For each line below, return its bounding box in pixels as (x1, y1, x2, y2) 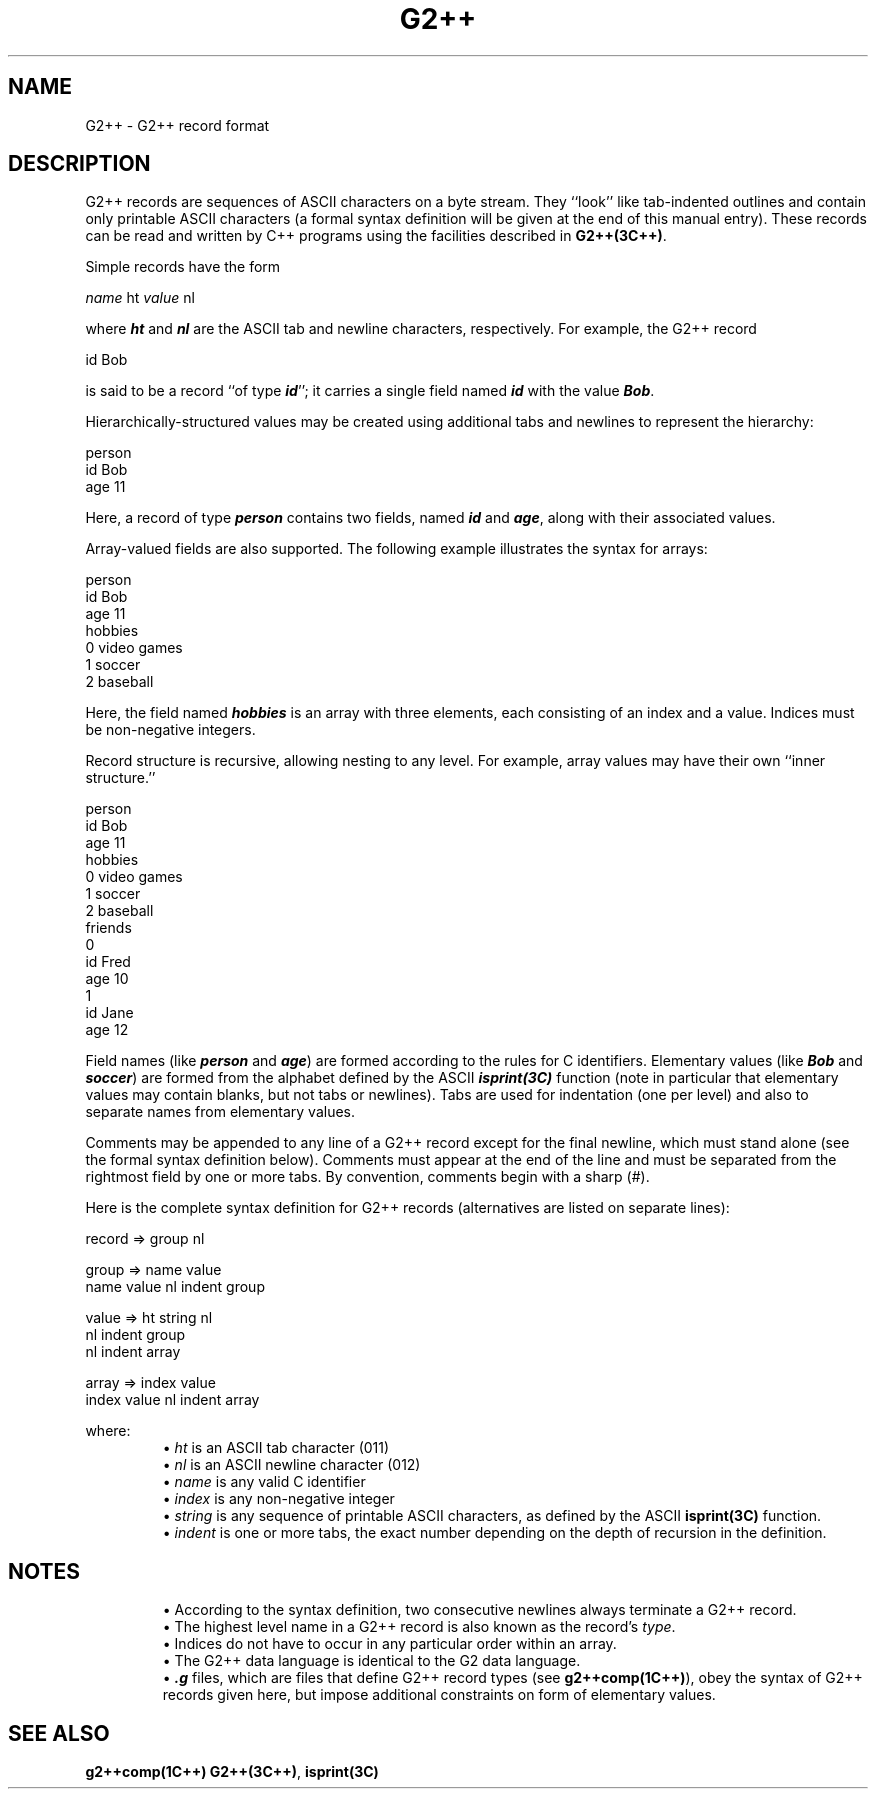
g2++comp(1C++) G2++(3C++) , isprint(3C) (85, 1763, 379, 1781)
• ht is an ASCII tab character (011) (162, 1439, 390, 1457)
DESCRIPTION (8, 151, 151, 177)
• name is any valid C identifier (162, 1473, 366, 1491)
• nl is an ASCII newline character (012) (162, 1456, 421, 1474)
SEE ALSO (8, 1720, 110, 1746)
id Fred (85, 953, 131, 971)
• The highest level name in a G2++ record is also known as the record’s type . (162, 1618, 676, 1636)
